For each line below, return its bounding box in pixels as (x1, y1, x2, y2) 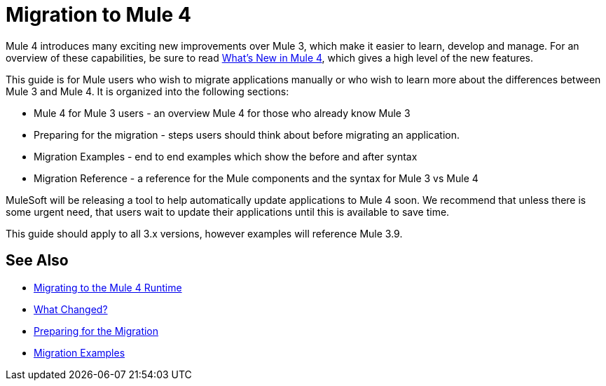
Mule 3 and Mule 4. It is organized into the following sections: (6, 85, 289, 97)
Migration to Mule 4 (6, 3, 191, 27)
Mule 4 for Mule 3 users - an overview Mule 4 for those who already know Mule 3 (34, 106, 411, 119)
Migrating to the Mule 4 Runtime (34, 281, 182, 294)
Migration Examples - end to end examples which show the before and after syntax (34, 150, 418, 163)
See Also (6, 251, 69, 270)
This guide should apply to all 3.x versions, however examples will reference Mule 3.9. (6, 227, 403, 240)
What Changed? (34, 303, 108, 315)
